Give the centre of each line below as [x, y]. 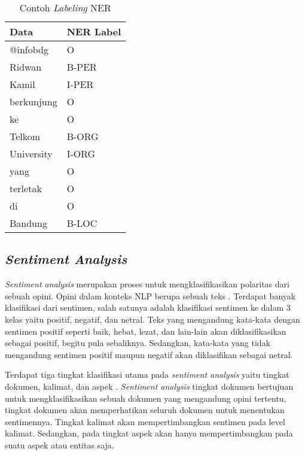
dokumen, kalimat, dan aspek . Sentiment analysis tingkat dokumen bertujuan [149, 386]
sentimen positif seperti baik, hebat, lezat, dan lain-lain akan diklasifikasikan [146, 331]
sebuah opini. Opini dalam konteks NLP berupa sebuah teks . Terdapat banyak [150, 295]
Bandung [28, 223]
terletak [26, 188]
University [31, 154]
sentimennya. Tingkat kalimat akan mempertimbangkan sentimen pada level [145, 421]
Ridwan [26, 67]
